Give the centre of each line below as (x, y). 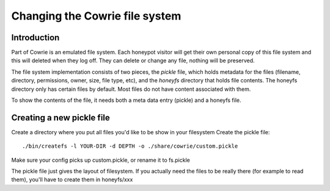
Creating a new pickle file (61, 117)
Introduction (35, 38)
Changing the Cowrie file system (96, 16)
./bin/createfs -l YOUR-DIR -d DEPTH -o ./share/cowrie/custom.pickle (130, 146)
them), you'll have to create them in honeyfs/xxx (72, 179)
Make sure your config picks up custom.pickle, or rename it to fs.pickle (101, 160)
